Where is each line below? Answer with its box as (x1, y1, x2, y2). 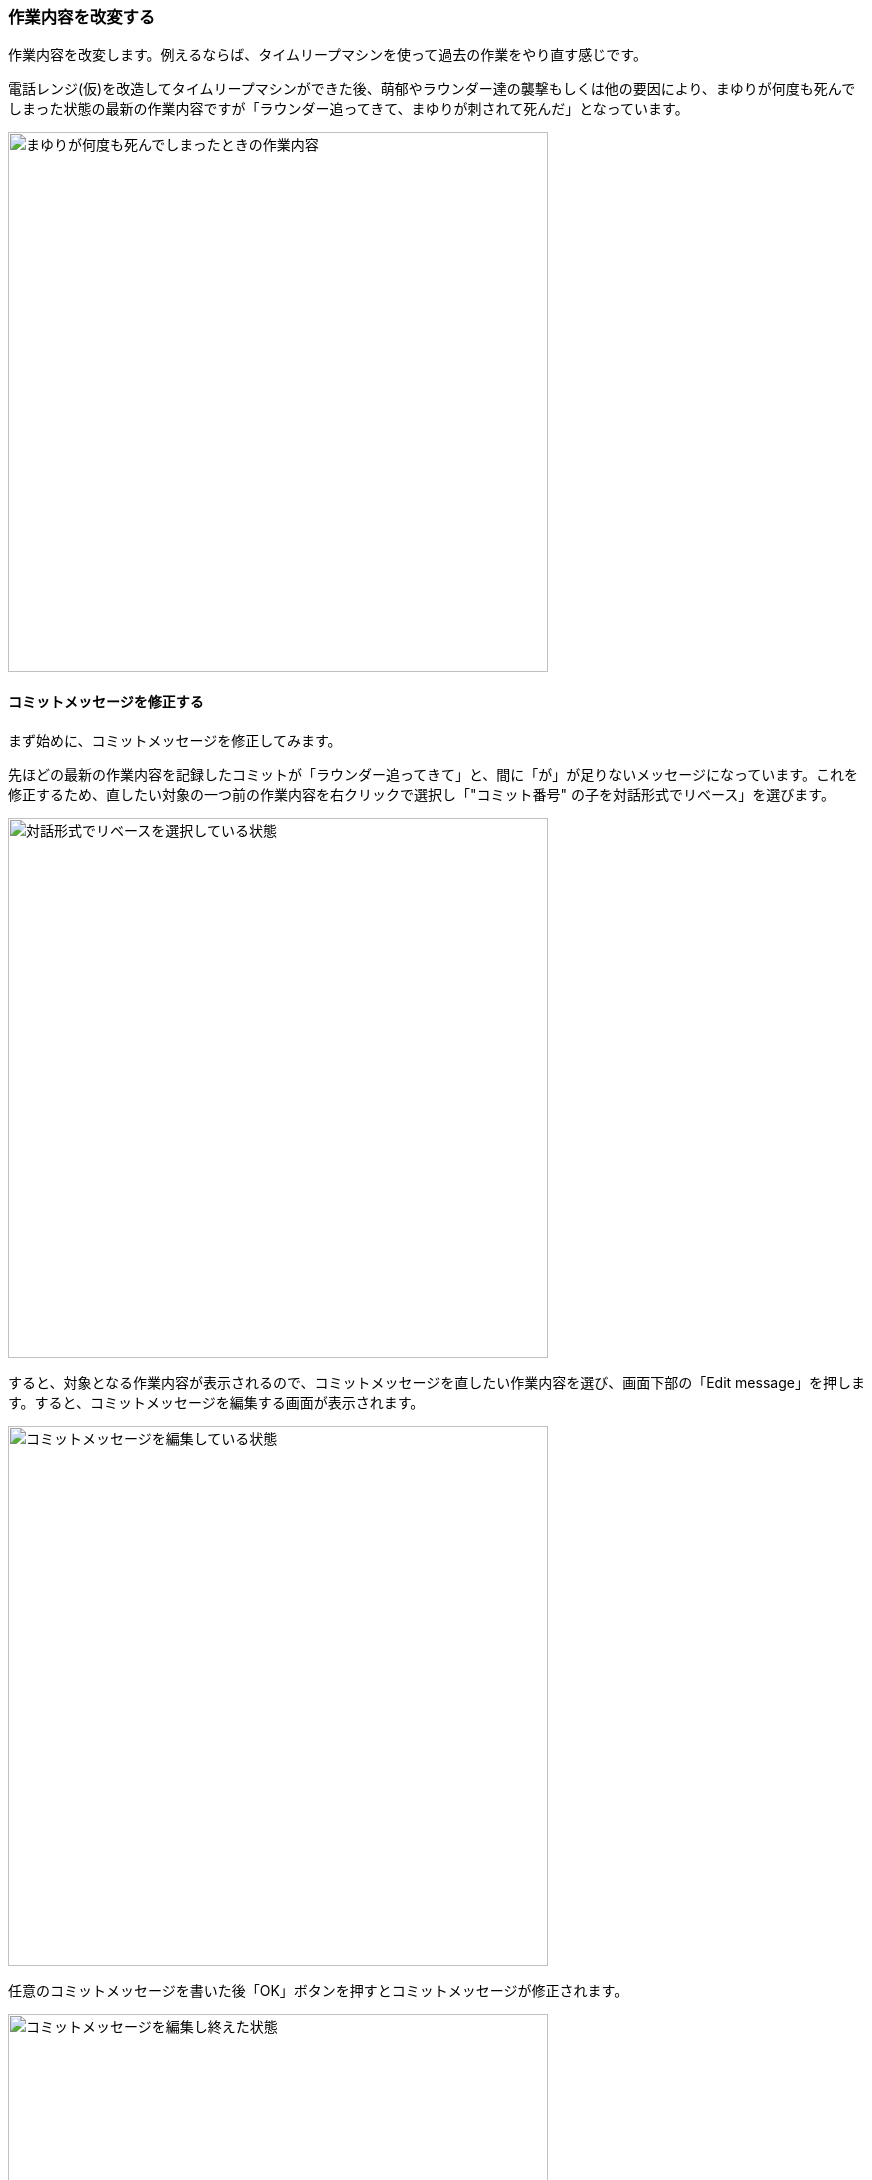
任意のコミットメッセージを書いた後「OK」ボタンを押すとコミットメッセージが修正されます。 (8, 1981, 629, 1999)
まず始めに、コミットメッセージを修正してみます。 (8, 731, 342, 749)
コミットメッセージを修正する (8, 692, 204, 710)
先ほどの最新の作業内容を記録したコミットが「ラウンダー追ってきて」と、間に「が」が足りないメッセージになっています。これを (8, 765, 858, 783)
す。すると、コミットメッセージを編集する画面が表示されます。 (8, 1393, 425, 1411)
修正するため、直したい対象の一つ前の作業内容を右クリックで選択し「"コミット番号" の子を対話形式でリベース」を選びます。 (8, 785, 835, 803)
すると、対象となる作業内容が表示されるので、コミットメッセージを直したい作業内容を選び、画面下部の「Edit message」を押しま (8, 1373, 865, 1391)
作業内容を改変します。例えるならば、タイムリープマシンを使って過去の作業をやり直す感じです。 (8, 46, 647, 64)
